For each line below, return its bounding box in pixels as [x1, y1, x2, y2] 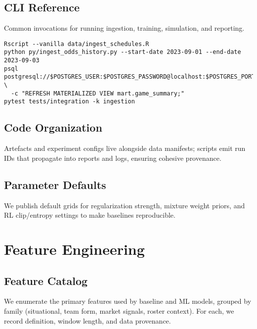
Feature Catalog [4, 273, 88, 288]
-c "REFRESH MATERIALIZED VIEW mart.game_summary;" [11, 90, 185, 97]
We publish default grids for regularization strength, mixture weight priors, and [4, 200, 245, 210]
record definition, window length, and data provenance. [4, 315, 171, 326]
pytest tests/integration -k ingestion [4, 98, 135, 105]
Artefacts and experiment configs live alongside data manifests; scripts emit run [4, 143, 246, 153]
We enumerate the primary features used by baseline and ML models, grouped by [4, 296, 252, 306]
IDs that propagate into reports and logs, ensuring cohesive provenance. [4, 152, 221, 163]
